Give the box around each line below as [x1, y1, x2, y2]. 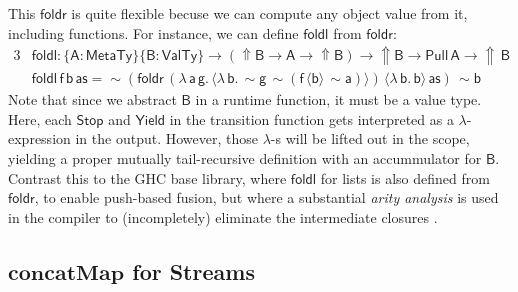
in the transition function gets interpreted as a [169, 108, 454, 129]
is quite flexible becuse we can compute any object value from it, [71, 3, 468, 23]
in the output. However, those [75, 128, 258, 149]
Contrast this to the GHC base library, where [8, 167, 287, 188]
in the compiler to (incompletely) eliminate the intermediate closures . [8, 206, 438, 227]
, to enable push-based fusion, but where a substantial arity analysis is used [34, 187, 499, 208]
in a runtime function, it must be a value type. [195, 89, 482, 110]
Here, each [8, 108, 72, 129]
